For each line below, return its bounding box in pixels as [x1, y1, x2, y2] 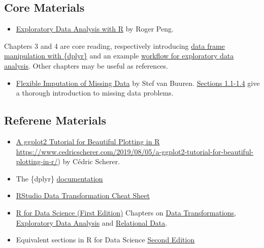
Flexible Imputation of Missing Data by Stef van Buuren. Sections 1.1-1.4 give [16, 77, 260, 88]
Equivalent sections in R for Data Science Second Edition [16, 234, 195, 245]
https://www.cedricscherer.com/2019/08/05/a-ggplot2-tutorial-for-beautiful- [16, 146, 254, 157]
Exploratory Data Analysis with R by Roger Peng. [16, 23, 174, 34]
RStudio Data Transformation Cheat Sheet [16, 190, 150, 201]
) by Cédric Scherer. [57, 156, 120, 167]
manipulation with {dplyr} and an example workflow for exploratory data [4, 50, 234, 61]
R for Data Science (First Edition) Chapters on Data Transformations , [16, 207, 237, 218]
